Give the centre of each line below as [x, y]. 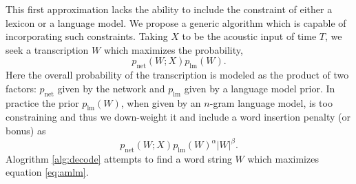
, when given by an [161, 102]
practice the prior [42, 102]
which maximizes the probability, [173, 49]
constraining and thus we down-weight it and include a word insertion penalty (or [178, 117]
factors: [21, 88]
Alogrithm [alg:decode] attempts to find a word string [119, 158]
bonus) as [26, 130]
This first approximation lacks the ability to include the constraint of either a [169, 9]
